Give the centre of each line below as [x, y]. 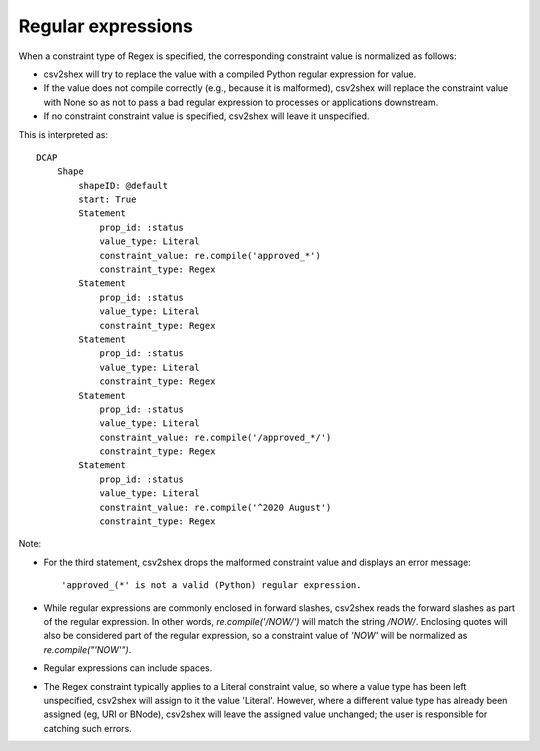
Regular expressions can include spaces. [128, 668]
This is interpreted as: [63, 134]
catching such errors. [87, 728]
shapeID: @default [123, 185]
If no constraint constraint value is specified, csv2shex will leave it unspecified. [206, 116]
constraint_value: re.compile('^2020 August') [215, 507]
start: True [107, 199]
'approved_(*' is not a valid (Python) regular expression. [211, 585]
